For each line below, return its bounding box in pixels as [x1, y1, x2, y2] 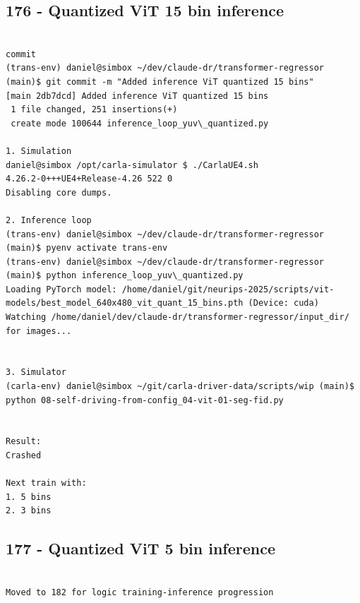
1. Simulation [6, 145, 72, 156]
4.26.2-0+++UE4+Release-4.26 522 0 [6, 174, 173, 184]
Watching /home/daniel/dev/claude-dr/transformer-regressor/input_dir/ [6, 312, 349, 323]
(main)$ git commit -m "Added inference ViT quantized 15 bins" [6, 76, 314, 87]
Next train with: [6, 478, 87, 489]
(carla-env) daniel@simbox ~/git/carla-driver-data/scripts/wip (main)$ [6, 381, 354, 392]
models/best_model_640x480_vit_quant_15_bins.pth [6, 298, 244, 309]
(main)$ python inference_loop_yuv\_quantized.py [6, 270, 244, 281]
